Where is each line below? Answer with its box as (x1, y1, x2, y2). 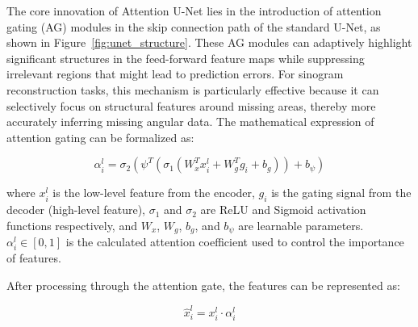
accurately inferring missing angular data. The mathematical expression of (6, 113, 374, 130)
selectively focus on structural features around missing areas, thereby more (6, 97, 376, 114)
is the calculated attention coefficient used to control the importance (65, 233, 404, 250)
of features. (6, 249, 61, 266)
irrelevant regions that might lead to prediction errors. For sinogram (6, 65, 344, 82)
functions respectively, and (6, 216, 137, 233)
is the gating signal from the (271, 184, 412, 201)
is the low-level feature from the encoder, (52, 184, 255, 201)
